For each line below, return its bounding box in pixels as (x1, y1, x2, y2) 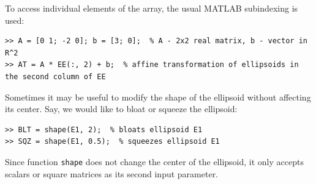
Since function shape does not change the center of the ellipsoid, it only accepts (5, 155, 304, 168)
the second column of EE (5, 72, 106, 81)
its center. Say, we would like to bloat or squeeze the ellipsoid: (5, 102, 238, 115)
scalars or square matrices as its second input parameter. (5, 167, 219, 180)
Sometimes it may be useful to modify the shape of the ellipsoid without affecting (5, 90, 311, 103)
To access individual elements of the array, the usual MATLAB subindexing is (5, 2, 298, 14)
